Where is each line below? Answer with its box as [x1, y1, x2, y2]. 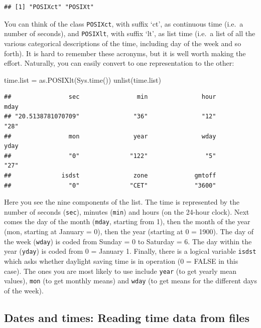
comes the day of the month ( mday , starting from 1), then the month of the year [4, 216, 250, 227]
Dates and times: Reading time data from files [4, 309, 249, 325]
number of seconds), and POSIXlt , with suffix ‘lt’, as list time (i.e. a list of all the [4, 28, 255, 39]
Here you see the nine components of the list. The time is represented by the [4, 197, 240, 207]
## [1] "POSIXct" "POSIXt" [4, 4, 94, 11]
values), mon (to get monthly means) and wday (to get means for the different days [4, 275, 257, 286]
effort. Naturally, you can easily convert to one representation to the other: [4, 58, 234, 68]
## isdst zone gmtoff [4, 172, 216, 180]
